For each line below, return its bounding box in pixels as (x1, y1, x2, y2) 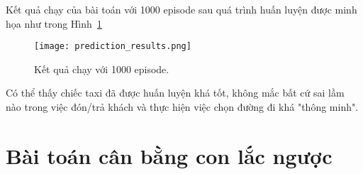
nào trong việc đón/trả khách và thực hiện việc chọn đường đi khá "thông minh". (6, 99, 359, 114)
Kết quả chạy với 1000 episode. (34, 61, 169, 76)
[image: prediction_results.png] (34, 41, 191, 52)
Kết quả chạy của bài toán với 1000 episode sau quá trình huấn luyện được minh (6, 2, 357, 16)
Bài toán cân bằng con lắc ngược (6, 141, 333, 170)
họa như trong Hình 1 (6, 16, 102, 31)
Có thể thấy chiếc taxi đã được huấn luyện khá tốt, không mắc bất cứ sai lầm (6, 85, 345, 100)
